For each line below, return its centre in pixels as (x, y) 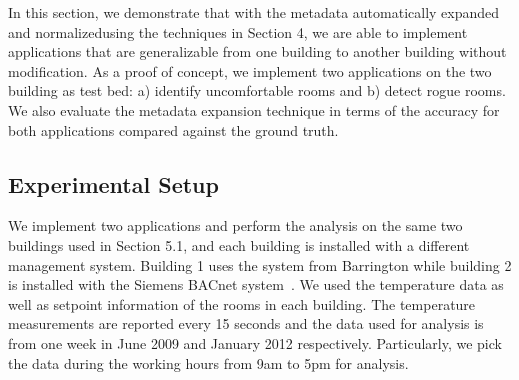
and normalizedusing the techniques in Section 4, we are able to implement (238, 31)
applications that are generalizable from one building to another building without (257, 51)
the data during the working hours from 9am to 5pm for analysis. (208, 362)
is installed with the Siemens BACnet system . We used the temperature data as (256, 284)
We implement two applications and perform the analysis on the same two (235, 225)
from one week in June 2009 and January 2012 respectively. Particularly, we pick (255, 342)
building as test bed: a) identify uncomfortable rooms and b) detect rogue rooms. (257, 90)
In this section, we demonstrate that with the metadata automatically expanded (254, 12)
